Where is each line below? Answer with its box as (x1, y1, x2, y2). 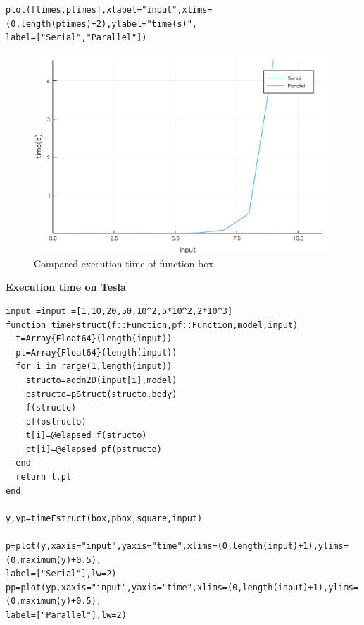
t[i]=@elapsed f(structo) (25, 430, 147, 441)
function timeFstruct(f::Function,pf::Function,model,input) (6, 320, 299, 330)
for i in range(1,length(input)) (15, 361, 172, 372)
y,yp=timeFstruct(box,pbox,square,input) (6, 513, 203, 523)
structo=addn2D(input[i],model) (25, 375, 177, 385)
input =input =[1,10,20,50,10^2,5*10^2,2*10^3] (6, 305, 233, 316)
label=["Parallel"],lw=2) (6, 610, 127, 621)
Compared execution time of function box (34, 255, 214, 270)
